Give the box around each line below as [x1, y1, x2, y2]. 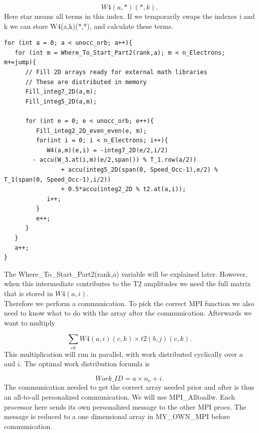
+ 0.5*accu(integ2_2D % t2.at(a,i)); [61, 186, 186, 193]
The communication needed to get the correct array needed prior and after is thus [4, 382, 255, 392]
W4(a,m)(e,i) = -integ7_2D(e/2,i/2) [46, 146, 168, 154]
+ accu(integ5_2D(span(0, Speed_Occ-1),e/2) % [61, 166, 218, 173]
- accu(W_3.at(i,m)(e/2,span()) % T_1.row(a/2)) [32, 156, 197, 164]
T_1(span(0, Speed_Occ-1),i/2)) [4, 176, 111, 183]
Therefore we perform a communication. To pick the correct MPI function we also [4, 298, 255, 308]
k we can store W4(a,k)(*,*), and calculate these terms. [4, 20, 174, 31]
